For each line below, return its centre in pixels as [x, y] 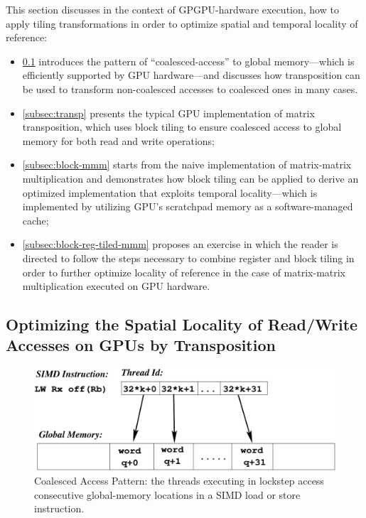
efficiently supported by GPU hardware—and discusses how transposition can [191, 75]
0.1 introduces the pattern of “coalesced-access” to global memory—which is [188, 61]
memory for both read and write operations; [118, 140]
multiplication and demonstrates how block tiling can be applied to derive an [190, 178]
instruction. [59, 508]
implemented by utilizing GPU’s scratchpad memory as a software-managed [188, 206]
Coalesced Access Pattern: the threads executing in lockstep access [179, 480]
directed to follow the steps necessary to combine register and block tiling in [188, 258]
